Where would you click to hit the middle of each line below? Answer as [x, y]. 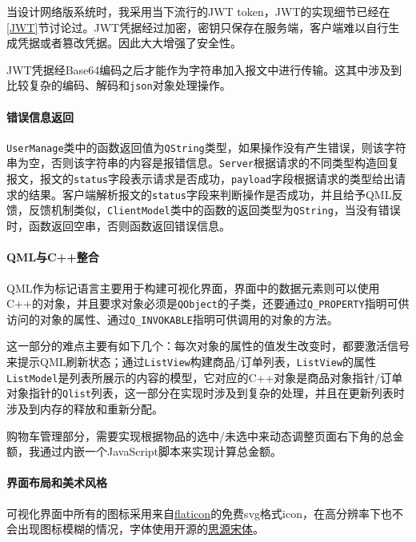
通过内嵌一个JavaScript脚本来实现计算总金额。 [161, 451]
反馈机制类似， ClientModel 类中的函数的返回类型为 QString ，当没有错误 [214, 210]
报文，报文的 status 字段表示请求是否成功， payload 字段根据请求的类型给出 [201, 179]
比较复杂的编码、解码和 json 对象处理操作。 [119, 85]
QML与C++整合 [53, 257]
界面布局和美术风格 [57, 482]
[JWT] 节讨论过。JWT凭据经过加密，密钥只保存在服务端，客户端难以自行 [198, 27]
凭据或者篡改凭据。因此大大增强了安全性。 [129, 43]
